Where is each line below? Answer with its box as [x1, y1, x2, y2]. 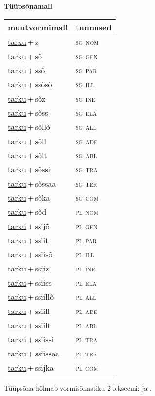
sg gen [76, 50, 97, 62]
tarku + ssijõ [8, 220, 50, 231]
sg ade [76, 135, 97, 146]
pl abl [76, 319, 97, 331]
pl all [76, 291, 97, 302]
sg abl [76, 149, 97, 161]
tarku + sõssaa [8, 177, 56, 189]
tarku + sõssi [8, 163, 50, 175]
